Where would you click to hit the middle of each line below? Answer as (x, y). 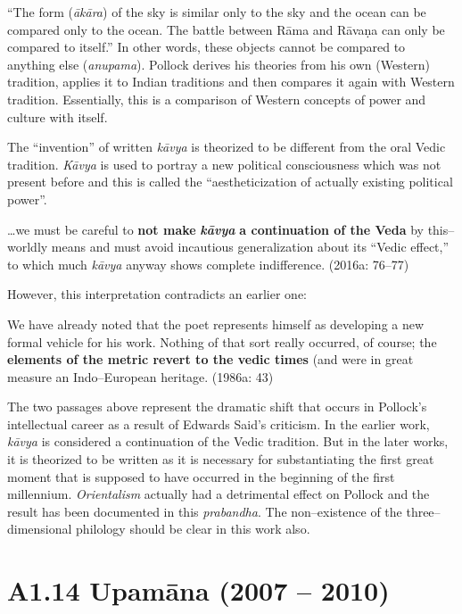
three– (423, 511)
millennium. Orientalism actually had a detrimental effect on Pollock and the (219, 494)
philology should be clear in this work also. (193, 529)
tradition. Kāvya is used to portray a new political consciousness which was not (224, 164)
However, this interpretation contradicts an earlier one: (157, 294)
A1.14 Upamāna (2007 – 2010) (198, 590)
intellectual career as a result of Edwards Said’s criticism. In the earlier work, (219, 423)
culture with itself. (58, 116)
